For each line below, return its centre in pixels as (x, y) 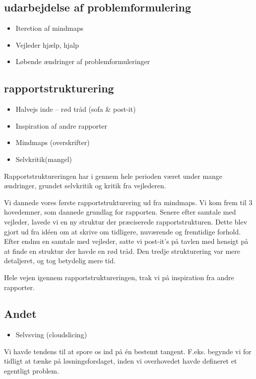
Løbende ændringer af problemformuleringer (83, 61)
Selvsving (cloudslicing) (51, 335)
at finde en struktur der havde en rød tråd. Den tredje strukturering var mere (122, 251)
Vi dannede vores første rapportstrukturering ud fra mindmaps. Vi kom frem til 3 (128, 202)
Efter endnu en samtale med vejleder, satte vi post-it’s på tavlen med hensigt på (126, 241)
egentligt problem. (32, 371)
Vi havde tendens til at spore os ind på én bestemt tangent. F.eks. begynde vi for (128, 351)
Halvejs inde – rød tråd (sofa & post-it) (76, 109)
